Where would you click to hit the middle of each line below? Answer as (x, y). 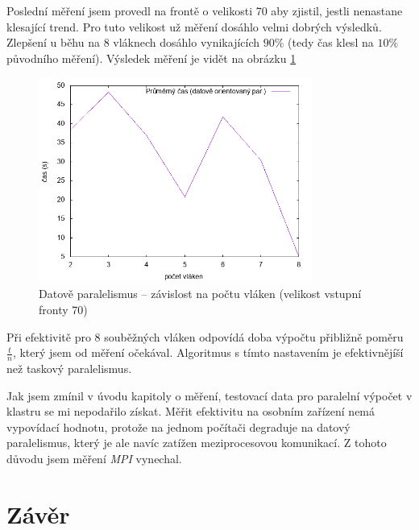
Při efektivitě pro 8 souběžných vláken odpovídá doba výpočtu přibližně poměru (205, 336)
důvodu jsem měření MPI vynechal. (94, 458)
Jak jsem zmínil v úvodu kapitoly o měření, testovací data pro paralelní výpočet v (209, 395)
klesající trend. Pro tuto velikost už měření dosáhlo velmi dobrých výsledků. (194, 26)
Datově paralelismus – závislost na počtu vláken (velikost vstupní (200, 294)
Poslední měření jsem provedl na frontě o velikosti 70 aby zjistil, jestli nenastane (205, 10)
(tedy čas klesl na (331, 42)
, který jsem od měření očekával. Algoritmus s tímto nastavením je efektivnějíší (208, 352)
